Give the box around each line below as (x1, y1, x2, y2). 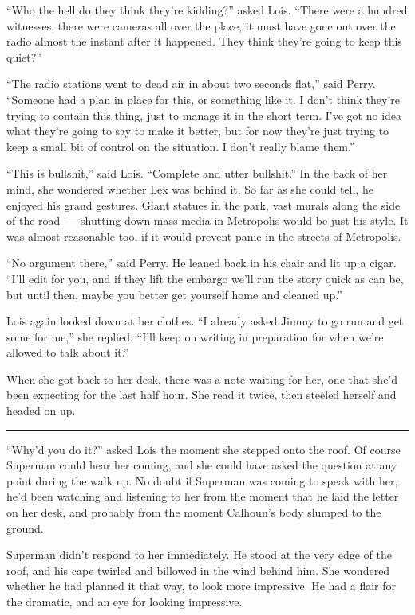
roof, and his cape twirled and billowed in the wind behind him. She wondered (6, 561, 390, 578)
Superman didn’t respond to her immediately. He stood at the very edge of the (6, 546, 392, 563)
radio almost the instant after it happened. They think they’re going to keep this (6, 33, 402, 50)
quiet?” (6, 48, 41, 65)
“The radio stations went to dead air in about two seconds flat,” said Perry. (6, 75, 376, 92)
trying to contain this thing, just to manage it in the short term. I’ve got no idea (6, 106, 402, 123)
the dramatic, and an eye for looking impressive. (6, 593, 243, 609)
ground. (6, 519, 44, 536)
